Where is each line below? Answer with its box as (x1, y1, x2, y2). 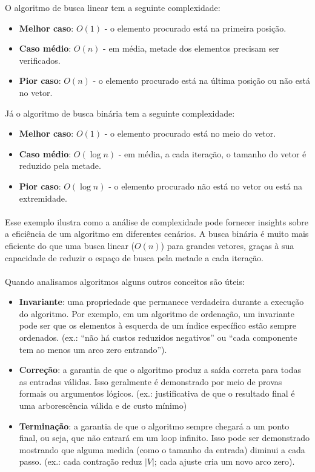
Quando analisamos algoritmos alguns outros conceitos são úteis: (5, 275, 245, 287)
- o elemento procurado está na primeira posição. (104, 21, 287, 34)
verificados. (19, 53, 61, 66)
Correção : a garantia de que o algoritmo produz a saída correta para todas (19, 363, 301, 376)
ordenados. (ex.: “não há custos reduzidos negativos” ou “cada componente (19, 331, 297, 344)
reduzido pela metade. (19, 159, 101, 172)
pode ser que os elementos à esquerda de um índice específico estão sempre (19, 319, 296, 332)
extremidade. (19, 191, 67, 204)
